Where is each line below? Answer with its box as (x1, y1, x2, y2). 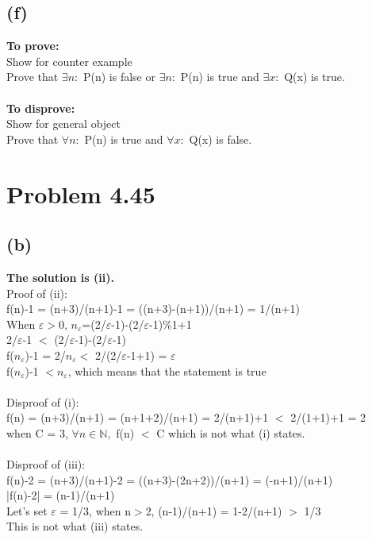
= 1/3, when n (59, 502, 131, 519)
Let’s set (6, 502, 48, 519)
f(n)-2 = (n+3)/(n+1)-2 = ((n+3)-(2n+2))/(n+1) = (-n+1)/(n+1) (6, 471, 333, 488)
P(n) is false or (82, 68, 155, 85)
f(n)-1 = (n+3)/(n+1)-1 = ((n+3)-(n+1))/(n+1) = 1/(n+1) (6, 300, 300, 317)
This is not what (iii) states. (6, 518, 144, 534)
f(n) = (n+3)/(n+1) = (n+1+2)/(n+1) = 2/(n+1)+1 (6, 409, 269, 426)
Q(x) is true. (284, 68, 345, 85)
